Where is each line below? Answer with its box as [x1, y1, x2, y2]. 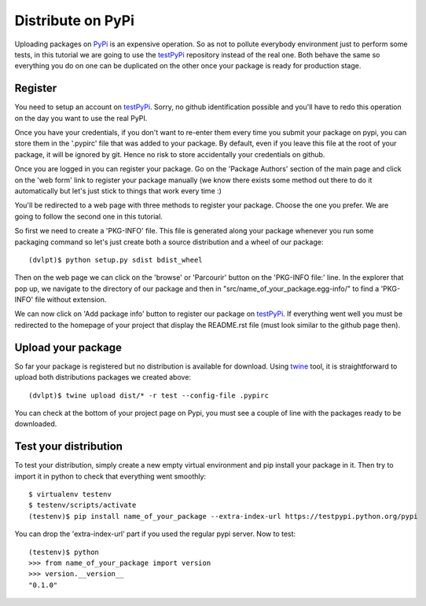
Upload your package [14, 340, 122, 354]
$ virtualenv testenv [28, 490, 112, 499]
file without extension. [35, 295, 107, 304]
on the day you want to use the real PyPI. [14, 113, 148, 123]
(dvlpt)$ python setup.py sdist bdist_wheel [28, 255, 204, 264]
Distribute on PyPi [14, 12, 135, 29]
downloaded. [14, 419, 57, 428]
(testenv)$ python [28, 547, 100, 556]
